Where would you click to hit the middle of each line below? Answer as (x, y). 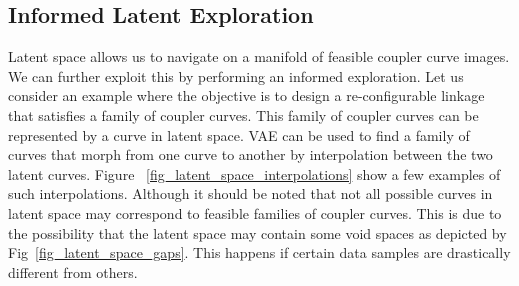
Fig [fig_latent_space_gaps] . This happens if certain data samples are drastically (259, 252)
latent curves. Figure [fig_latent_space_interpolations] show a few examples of (254, 173)
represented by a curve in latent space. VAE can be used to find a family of (239, 134)
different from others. (73, 271)
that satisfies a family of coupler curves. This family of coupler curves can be (243, 114)
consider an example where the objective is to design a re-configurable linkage (246, 95)
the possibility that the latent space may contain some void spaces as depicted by (257, 232)
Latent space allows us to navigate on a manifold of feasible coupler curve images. (259, 56)
